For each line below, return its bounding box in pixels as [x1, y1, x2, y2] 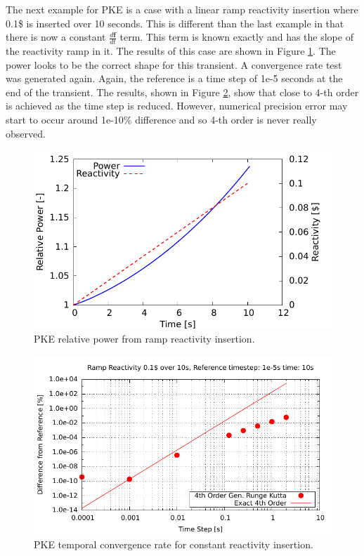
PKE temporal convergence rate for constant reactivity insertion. [34, 536, 313, 551]
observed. [6, 126, 46, 140]
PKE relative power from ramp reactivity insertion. [34, 331, 255, 346]
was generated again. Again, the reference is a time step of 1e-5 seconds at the [6, 71, 343, 86]
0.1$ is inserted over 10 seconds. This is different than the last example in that [6, 15, 344, 30]
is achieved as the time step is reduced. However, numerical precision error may [6, 98, 348, 113]
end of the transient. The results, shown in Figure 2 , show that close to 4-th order [6, 84, 359, 99]
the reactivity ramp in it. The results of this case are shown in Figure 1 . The [6, 44, 336, 58]
